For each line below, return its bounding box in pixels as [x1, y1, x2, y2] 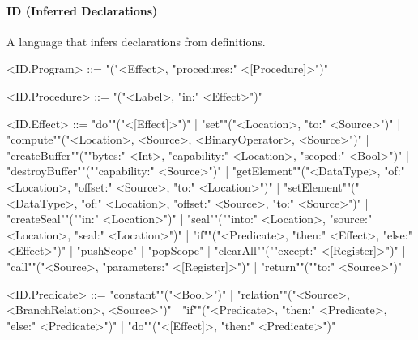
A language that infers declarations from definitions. [6, 32, 266, 49]
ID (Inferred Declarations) [6, 2, 158, 19]
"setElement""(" [283, 178, 360, 195]
